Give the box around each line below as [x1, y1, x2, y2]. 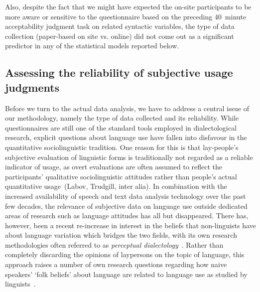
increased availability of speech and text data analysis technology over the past [5, 190, 246, 201]
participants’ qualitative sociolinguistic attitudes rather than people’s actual [5, 171, 237, 181]
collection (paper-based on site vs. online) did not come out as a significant [5, 30, 234, 41]
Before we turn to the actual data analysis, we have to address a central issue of [5, 103, 249, 113]
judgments [5, 79, 60, 95]
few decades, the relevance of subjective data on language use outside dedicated [5, 200, 248, 211]
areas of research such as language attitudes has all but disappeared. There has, [5, 210, 249, 221]
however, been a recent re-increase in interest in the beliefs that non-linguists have [5, 220, 256, 230]
